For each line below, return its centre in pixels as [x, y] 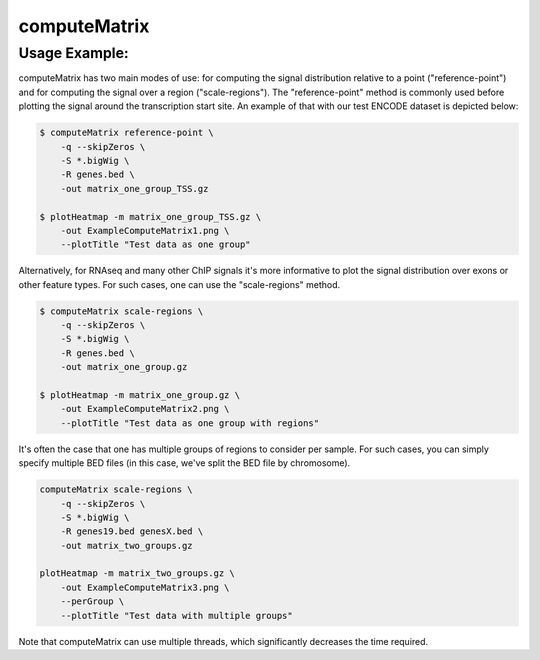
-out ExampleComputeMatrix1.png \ [145, 230]
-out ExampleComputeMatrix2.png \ [145, 409]
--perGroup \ [92, 601]
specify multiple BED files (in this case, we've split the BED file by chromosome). [184, 463]
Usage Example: [73, 53]
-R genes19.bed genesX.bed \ [132, 531]
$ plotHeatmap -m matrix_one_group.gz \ [139, 394]
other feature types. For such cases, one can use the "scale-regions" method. [179, 284]
